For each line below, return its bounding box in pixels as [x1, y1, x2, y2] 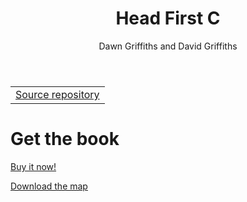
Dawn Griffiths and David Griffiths [98, 40, 238, 52]
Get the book [10, 128, 120, 151]
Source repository [15, 87, 100, 101]
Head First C [115, 7, 221, 30]
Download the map [10, 180, 88, 192]
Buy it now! [10, 160, 57, 172]
